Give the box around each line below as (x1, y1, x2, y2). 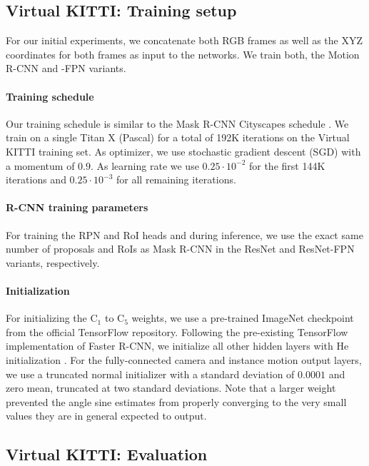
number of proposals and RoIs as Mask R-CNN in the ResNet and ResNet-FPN (6, 241, 355, 256)
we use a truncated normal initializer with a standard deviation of (6, 366, 295, 381)
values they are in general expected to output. (6, 408, 207, 423)
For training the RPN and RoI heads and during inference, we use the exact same (6, 227, 363, 242)
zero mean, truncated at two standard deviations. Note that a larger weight (6, 380, 336, 395)
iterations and (6, 172, 66, 187)
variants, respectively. (6, 255, 100, 270)
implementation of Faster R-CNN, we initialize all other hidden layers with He (6, 338, 349, 353)
